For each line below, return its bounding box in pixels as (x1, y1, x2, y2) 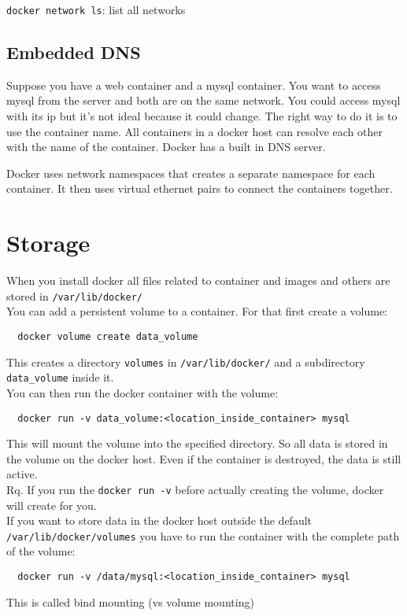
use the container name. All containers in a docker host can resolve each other (6, 123, 383, 139)
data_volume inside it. (6, 369, 114, 385)
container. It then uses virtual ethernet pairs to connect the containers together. (6, 180, 393, 197)
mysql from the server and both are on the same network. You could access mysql (6, 92, 401, 109)
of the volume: (6, 543, 76, 559)
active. (6, 466, 38, 482)
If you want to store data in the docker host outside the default (6, 512, 313, 529)
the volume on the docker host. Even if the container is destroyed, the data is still (6, 450, 401, 467)
